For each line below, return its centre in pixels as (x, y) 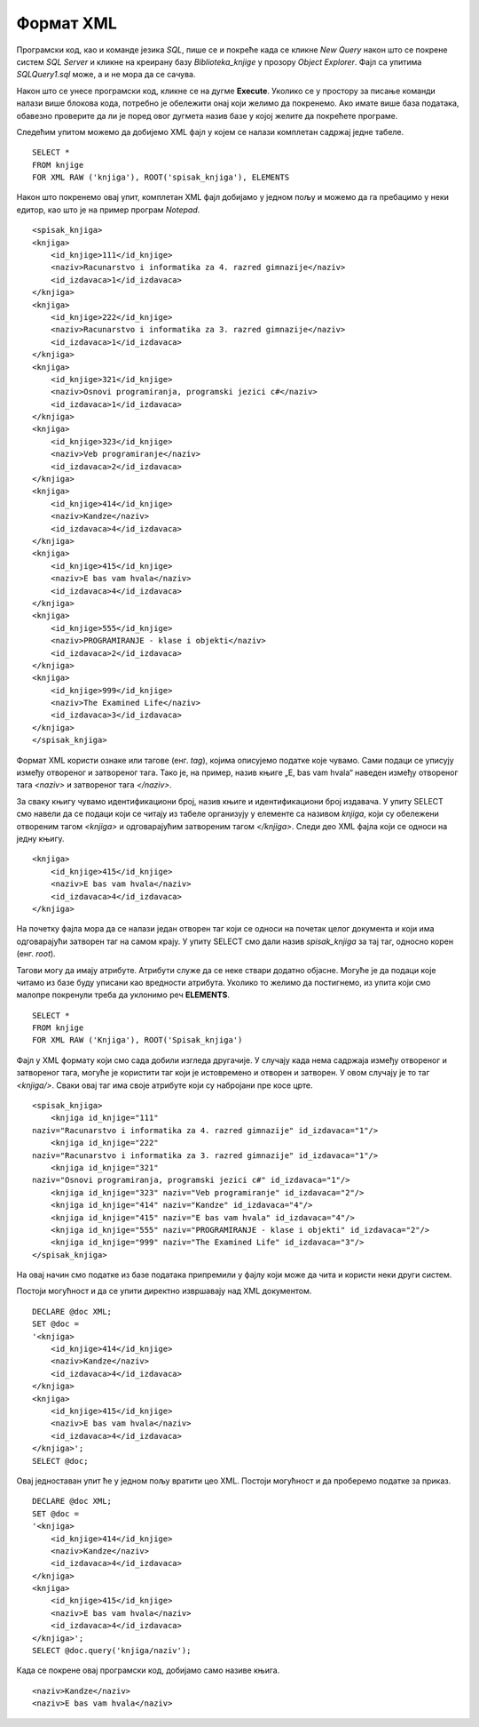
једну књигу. (41, 838)
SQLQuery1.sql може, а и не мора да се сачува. (106, 75)
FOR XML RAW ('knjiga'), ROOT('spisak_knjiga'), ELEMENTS (161, 177)
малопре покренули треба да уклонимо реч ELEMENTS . (123, 995)
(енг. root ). (36, 954)
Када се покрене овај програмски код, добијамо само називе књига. (148, 1670)
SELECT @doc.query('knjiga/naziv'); (112, 1651)
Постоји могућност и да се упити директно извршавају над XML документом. (164, 1291)
